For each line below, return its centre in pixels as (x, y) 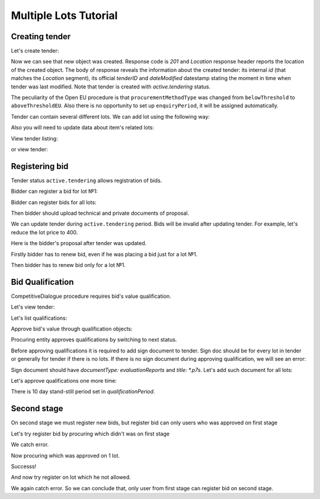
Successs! (24, 466)
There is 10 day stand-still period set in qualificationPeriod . (83, 392)
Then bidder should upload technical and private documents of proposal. (100, 213)
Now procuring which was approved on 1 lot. (65, 455)
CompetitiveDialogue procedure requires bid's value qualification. (91, 296)
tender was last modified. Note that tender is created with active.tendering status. (111, 87)
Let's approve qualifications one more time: (64, 381)
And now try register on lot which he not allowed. (71, 477)
